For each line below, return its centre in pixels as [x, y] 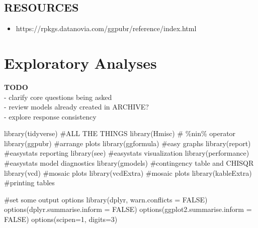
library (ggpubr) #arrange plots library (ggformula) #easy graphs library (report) [127, 143]
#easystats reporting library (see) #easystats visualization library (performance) [127, 153]
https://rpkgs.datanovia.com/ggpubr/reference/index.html [106, 28]
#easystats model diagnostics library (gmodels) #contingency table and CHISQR [129, 163]
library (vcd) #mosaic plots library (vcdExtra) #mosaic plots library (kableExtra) [128, 173]
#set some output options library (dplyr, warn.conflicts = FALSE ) [106, 199]
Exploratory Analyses [80, 63]
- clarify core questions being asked [58, 97]
